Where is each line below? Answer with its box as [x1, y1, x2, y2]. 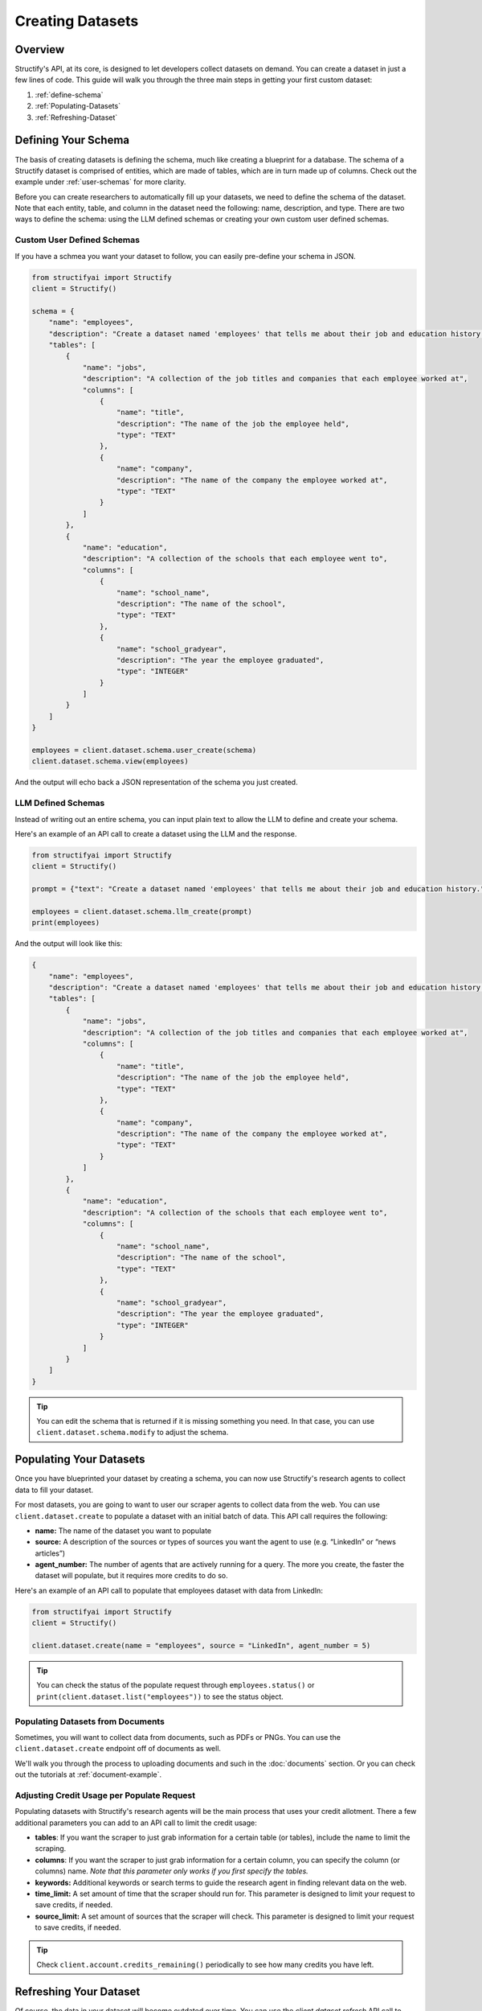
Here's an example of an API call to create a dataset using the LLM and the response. [14, 829, 297, 838]
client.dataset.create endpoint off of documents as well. [14, 1744, 221, 1754]
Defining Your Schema [14, 134, 130, 147]
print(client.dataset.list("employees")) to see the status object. [36, 1692, 284, 1701]
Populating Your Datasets [14, 1453, 145, 1466]
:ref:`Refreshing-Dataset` [35, 113, 118, 122]
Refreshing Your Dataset [14, 1984, 141, 1998]
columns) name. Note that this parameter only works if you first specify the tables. [35, 1866, 308, 1876]
